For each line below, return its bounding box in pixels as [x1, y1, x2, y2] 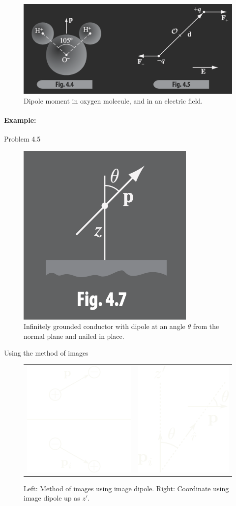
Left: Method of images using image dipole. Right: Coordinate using [24, 483, 229, 493]
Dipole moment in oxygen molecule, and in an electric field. [24, 95, 203, 106]
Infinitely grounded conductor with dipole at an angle [24, 321, 185, 331]
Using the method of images [4, 347, 88, 358]
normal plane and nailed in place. [24, 330, 124, 341]
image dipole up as [24, 493, 80, 503]
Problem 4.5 [4, 134, 41, 144]
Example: [4, 114, 36, 125]
